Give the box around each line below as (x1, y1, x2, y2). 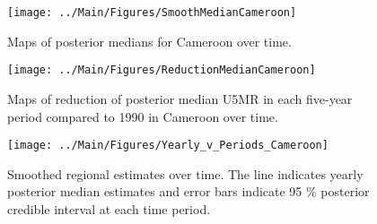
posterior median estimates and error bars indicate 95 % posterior (7, 182, 370, 201)
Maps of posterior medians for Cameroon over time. (7, 31, 292, 50)
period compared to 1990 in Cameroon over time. (7, 107, 278, 125)
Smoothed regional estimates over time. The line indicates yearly (7, 164, 364, 183)
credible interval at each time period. (7, 199, 211, 218)
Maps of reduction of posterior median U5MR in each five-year (7, 89, 353, 108)
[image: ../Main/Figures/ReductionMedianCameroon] (7, 64, 316, 77)
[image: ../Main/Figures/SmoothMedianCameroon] (7, 6, 297, 19)
